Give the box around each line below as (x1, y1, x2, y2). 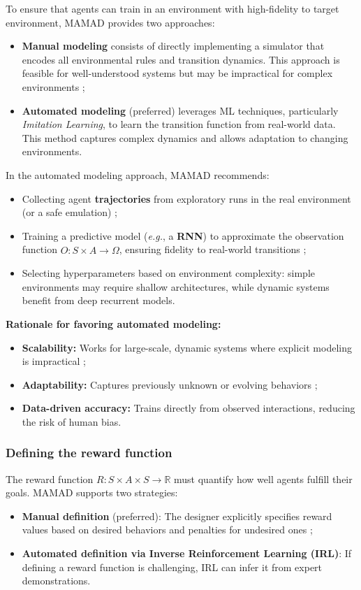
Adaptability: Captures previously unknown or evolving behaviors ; (22, 377, 318, 391)
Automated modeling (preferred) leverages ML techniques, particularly (22, 103, 339, 117)
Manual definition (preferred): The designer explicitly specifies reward (22, 508, 332, 523)
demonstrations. (22, 573, 91, 588)
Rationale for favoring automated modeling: (6, 316, 221, 331)
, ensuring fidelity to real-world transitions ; (119, 242, 307, 257)
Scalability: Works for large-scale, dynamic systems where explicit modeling (22, 340, 352, 354)
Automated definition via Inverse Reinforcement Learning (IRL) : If (22, 546, 352, 561)
